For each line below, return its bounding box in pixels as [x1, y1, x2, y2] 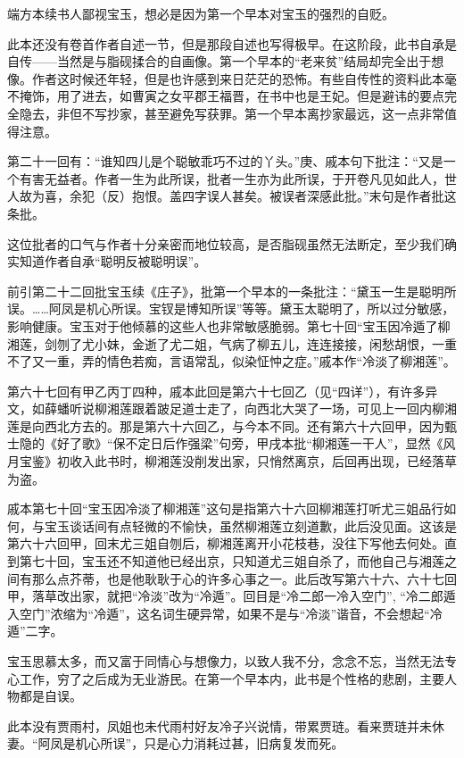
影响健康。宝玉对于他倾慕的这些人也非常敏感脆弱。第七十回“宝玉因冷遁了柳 [7, 316, 451, 335]
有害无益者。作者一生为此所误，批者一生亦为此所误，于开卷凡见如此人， [19, 169, 444, 187]
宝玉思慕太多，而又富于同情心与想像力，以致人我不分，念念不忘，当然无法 [7, 652, 444, 670]
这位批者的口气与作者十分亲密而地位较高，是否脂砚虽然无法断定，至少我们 [7, 234, 444, 253]
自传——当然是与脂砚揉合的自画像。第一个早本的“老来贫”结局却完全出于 [7, 52, 432, 71]
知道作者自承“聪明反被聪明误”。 [19, 252, 207, 271]
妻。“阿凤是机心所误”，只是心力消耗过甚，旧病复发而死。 [7, 734, 344, 753]
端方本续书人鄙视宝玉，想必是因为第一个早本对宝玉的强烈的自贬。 [7, 4, 394, 22]
